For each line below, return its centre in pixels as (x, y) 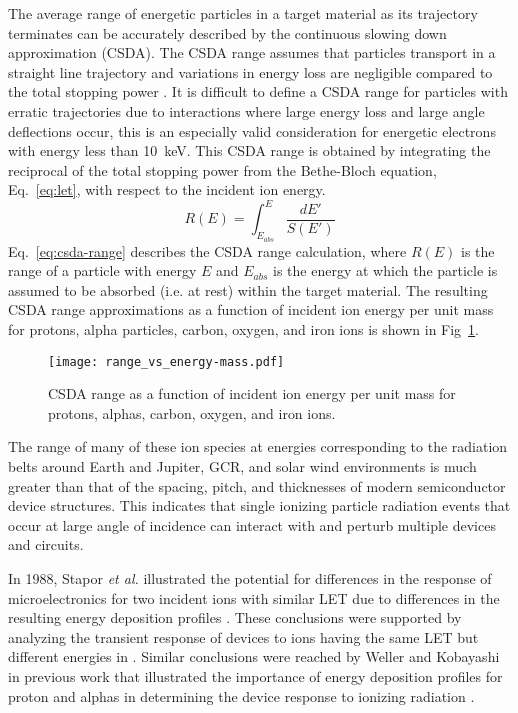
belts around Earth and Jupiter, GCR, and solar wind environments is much (242, 466)
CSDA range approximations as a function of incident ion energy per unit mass (251, 309)
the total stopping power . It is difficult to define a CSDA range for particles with (258, 91)
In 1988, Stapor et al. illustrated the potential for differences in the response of (250, 578)
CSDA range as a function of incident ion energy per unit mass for (252, 393)
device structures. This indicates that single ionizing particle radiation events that (259, 505)
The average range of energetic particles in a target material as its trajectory (243, 13)
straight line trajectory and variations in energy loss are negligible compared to (250, 71)
